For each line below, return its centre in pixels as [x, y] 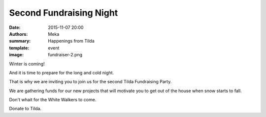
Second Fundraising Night [64, 13]
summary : [20, 41]
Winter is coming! [27, 64]
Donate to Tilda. [25, 109]
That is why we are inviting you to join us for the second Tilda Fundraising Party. [90, 82]
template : [19, 48]
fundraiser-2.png [65, 55]
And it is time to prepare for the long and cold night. [62, 72]
